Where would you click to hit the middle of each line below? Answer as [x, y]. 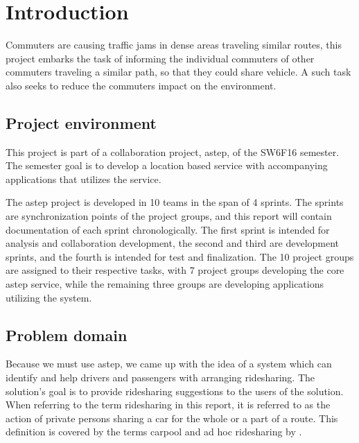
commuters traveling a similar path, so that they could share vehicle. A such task [178, 72]
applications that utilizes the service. [84, 179]
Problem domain [67, 335]
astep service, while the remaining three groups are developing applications [165, 284]
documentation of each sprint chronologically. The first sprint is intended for [168, 229]
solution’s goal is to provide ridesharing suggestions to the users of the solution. [175, 391]
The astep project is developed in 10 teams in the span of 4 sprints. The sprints [175, 202]
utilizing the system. [49, 297]
